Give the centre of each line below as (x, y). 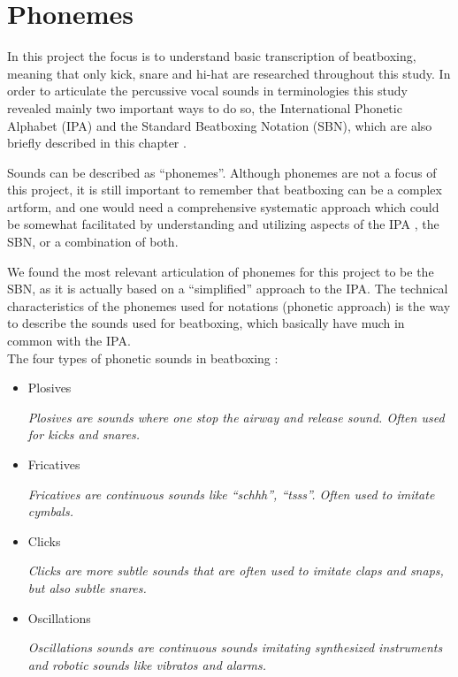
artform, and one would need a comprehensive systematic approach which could (223, 206)
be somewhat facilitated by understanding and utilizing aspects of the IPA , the (223, 224)
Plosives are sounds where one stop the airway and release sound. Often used (236, 417)
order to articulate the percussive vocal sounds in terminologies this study (208, 91)
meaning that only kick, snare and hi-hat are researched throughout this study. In (229, 73)
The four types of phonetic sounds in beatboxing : (143, 358)
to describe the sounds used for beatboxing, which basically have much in (206, 323)
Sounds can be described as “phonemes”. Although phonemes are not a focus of (222, 172)
